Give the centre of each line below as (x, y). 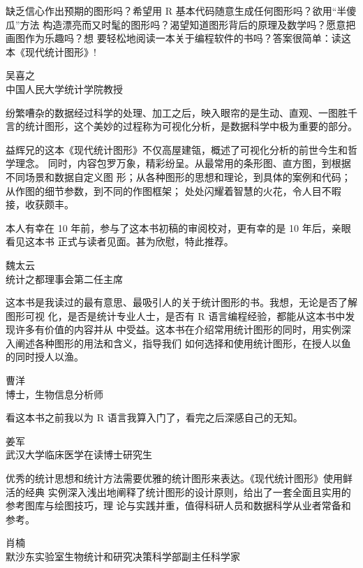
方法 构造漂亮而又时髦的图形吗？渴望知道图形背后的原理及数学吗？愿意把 (188, 24)
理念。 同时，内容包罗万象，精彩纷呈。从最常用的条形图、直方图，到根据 (183, 163)
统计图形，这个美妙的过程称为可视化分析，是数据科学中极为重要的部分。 (191, 126)
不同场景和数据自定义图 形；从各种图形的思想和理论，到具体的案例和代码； (178, 176)
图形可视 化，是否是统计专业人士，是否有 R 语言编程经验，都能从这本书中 (176, 315)
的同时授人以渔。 (45, 357)
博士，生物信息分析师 (54, 394)
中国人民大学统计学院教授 (64, 88)
